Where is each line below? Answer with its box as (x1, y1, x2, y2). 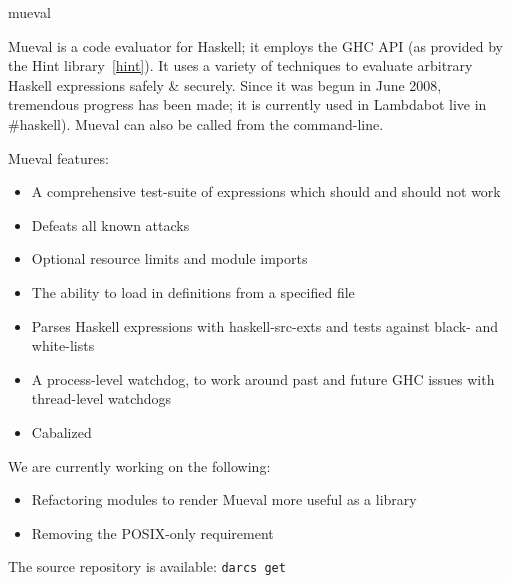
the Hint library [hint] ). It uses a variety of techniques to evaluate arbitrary (8, 55, 473, 76)
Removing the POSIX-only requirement (31, 522, 274, 543)
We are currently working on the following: (8, 455, 271, 476)
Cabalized (31, 421, 92, 442)
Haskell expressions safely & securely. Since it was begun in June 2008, (8, 74, 442, 95)
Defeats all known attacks (31, 214, 190, 235)
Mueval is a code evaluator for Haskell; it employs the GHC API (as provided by (8, 35, 503, 56)
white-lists (31, 335, 95, 356)
